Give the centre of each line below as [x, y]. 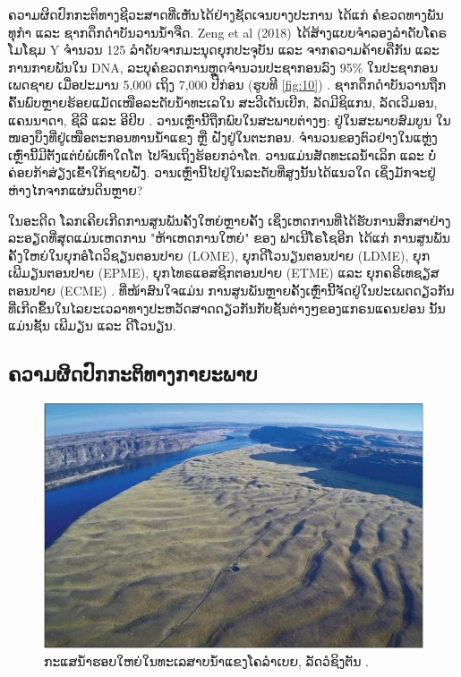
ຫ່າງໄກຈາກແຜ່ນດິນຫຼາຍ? [76, 189]
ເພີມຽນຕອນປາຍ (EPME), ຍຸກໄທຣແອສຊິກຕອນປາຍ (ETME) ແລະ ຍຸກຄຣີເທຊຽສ [224, 273]
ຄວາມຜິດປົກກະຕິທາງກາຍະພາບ [133, 374]
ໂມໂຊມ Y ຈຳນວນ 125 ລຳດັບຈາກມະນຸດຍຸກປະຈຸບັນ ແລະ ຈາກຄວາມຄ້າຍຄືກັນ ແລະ [224, 50]
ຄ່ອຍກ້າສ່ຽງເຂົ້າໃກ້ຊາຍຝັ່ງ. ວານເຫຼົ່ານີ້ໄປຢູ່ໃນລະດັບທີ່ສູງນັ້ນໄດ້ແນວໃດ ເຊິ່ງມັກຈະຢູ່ [222, 172]
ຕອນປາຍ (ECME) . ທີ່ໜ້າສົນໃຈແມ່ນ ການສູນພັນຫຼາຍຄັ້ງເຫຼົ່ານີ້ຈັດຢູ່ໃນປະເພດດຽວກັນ [231, 290]
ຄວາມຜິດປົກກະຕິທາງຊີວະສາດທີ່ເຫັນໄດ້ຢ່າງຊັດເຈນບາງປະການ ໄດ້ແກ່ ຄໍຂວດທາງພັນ [226, 14]
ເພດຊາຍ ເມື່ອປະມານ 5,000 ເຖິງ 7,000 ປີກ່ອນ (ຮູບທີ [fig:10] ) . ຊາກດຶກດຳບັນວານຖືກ [227, 85]
